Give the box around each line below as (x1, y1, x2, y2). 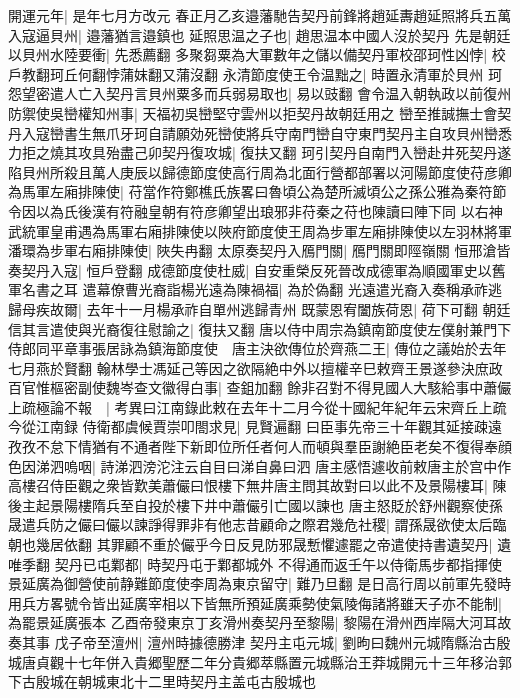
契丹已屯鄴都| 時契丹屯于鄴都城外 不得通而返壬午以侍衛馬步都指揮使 (54, 553, 502, 574)
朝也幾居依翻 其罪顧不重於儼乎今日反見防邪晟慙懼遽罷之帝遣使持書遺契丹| (8, 534, 493, 555)
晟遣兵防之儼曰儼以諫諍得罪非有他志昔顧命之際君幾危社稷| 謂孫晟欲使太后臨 (8, 514, 507, 535)
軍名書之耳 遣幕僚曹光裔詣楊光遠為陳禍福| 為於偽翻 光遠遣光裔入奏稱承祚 (8, 279, 488, 300)
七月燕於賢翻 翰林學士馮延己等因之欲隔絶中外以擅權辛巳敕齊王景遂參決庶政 (8, 357, 503, 378)
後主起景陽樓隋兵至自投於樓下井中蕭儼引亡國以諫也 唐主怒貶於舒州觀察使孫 (8, 494, 503, 515)
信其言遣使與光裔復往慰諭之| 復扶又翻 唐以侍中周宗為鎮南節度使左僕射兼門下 (8, 318, 512, 339)
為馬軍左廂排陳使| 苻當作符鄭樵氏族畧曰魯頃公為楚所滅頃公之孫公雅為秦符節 (8, 181, 507, 202)
